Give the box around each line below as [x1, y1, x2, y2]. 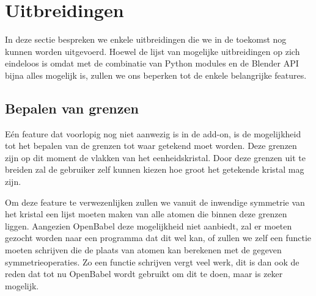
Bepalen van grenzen [5, 98, 139, 117]
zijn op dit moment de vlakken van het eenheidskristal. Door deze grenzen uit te [5, 151, 306, 164]
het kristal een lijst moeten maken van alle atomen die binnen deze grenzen [5, 208, 287, 220]
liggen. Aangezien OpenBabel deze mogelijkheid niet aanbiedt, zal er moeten [5, 219, 292, 232]
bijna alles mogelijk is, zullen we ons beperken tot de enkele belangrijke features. [5, 68, 307, 81]
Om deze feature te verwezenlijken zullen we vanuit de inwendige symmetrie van [5, 195, 305, 208]
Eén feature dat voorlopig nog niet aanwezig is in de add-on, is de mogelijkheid [5, 127, 301, 140]
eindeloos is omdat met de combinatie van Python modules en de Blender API [5, 57, 299, 70]
